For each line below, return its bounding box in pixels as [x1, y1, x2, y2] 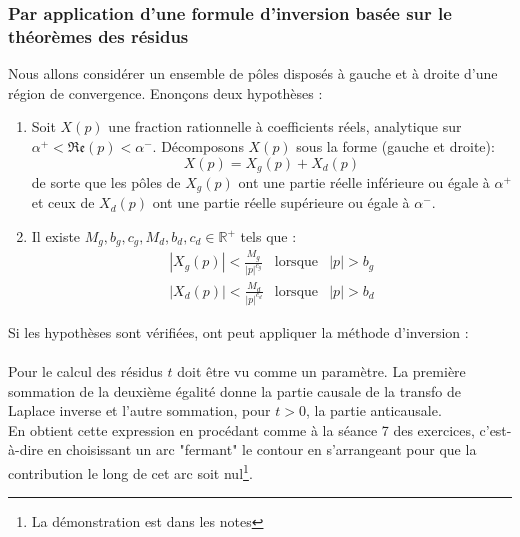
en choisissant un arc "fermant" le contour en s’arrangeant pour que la [47, 439, 477, 460]
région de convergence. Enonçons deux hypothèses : [8, 82, 323, 103]
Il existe [31, 226, 81, 247]
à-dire [8, 439, 44, 460]
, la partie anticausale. [305, 400, 442, 421]
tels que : [240, 226, 297, 247]
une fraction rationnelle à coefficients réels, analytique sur [108, 116, 462, 137]
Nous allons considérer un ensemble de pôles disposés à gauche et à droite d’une [8, 63, 498, 84]
